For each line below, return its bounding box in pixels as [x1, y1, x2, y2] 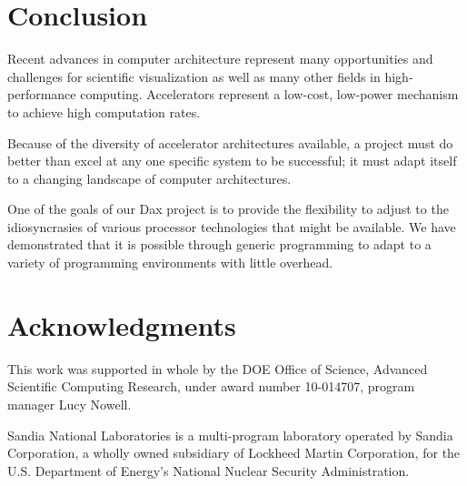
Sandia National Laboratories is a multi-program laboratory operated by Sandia [7, 425, 453, 444]
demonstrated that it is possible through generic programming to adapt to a [7, 235, 432, 254]
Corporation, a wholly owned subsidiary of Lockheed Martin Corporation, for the [7, 443, 461, 462]
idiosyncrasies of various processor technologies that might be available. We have [7, 217, 456, 236]
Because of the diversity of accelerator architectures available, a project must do [7, 133, 453, 152]
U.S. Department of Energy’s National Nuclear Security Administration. [7, 461, 410, 480]
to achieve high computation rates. [7, 102, 201, 121]
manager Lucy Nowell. [7, 394, 132, 413]
